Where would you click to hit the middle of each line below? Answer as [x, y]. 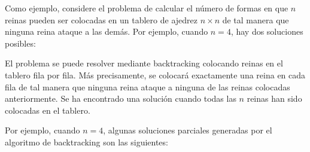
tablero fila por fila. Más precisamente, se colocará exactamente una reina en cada [155, 75]
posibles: [20, 43]
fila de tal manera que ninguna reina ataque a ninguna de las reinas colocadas [148, 86]
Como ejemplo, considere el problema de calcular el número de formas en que [147, 8]
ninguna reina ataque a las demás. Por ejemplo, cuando [107, 31]
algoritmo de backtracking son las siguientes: [86, 142]
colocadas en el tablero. [48, 110]
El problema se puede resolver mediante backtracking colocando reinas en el [144, 63]
